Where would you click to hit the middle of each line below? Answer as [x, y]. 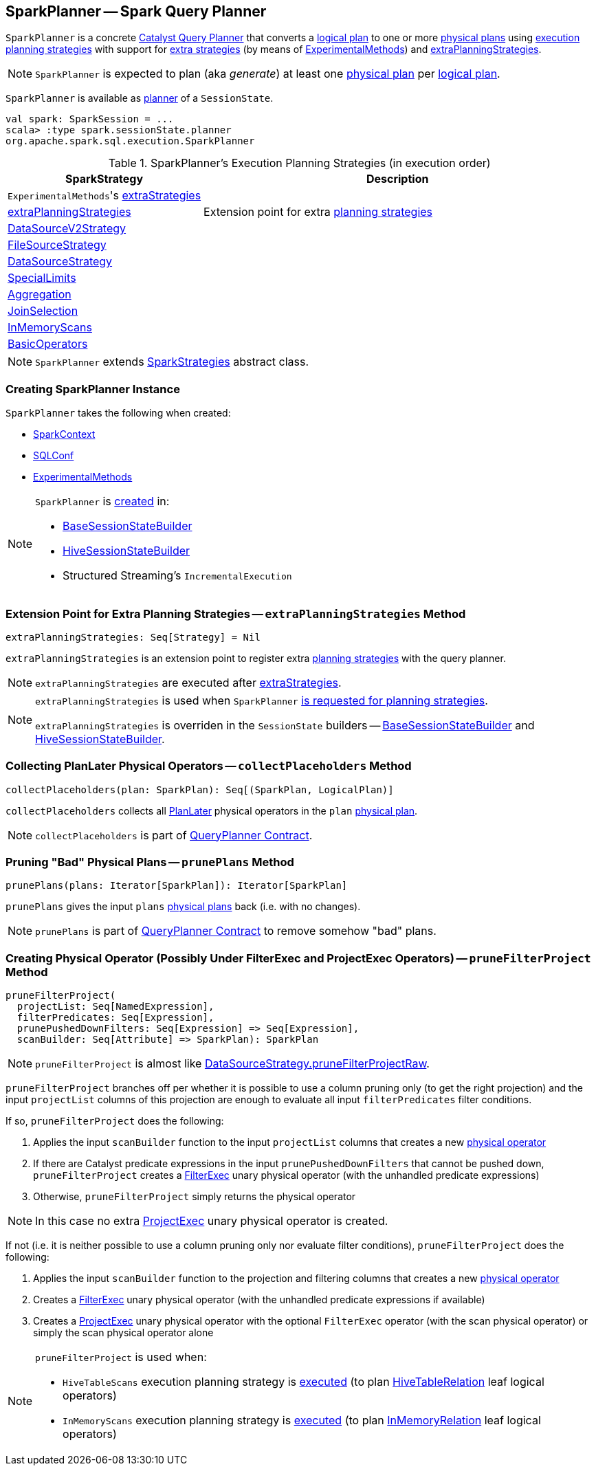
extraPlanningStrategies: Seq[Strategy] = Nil [133, 637]
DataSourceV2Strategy [67, 229]
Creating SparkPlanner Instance [93, 389]
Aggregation [40, 295]
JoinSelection [43, 311]
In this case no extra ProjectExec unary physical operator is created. [212, 1221]
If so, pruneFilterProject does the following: [115, 1121]
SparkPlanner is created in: [102, 501]
